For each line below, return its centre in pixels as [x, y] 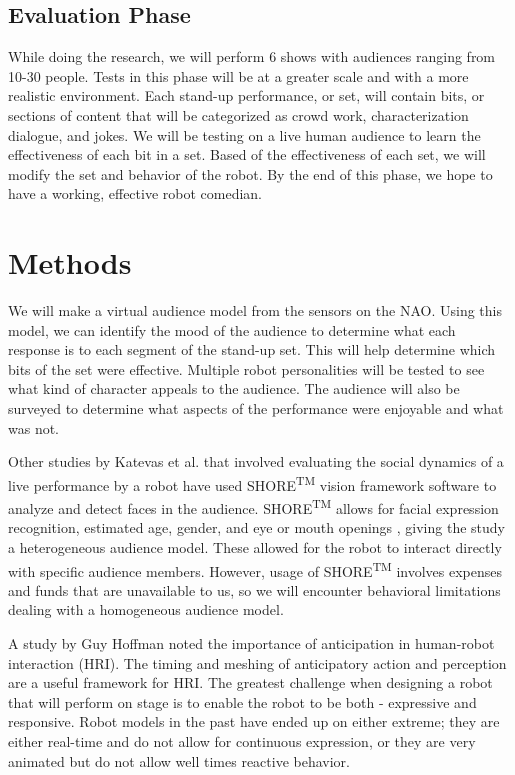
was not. [34, 427]
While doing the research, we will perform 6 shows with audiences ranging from [252, 56]
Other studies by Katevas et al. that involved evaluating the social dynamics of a [256, 461]
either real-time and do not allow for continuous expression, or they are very [242, 740]
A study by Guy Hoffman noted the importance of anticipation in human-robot [251, 642]
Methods [70, 262]
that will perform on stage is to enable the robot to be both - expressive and [242, 701]
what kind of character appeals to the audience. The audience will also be [234, 388]
